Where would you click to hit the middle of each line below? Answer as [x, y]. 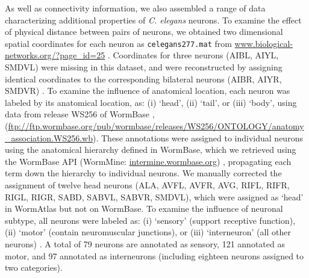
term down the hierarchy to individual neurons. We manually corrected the [143, 173]
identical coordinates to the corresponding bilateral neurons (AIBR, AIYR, [143, 79]
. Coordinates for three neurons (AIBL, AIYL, [193, 55]
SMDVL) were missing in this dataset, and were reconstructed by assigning [144, 67]
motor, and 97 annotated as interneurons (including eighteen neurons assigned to [154, 255]
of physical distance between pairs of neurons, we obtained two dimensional [144, 32]
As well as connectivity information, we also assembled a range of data [135, 8]
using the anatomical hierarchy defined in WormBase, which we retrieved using [151, 150]
